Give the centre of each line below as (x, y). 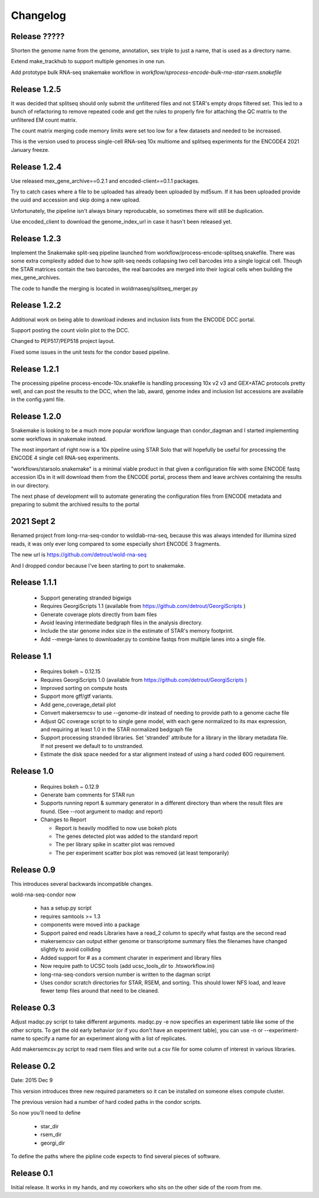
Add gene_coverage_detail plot (78, 704)
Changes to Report (64, 820)
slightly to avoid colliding (71, 950)
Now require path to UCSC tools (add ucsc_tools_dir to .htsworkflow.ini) (128, 966)
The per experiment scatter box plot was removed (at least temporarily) (142, 853)
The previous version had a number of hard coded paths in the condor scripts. (106, 1102)
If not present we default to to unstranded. (92, 746)
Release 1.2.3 (36, 239)
